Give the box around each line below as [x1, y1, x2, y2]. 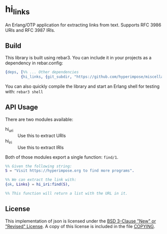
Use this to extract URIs [17, 132, 66, 138]
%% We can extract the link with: [5, 177, 77, 183]
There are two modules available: [5, 116, 74, 122]
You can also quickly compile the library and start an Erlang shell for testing [5, 83, 160, 89]
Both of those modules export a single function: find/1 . [5, 154, 118, 160]
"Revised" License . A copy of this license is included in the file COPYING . [5, 223, 156, 229]
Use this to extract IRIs [17, 144, 64, 150]
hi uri [5, 126, 13, 133]
